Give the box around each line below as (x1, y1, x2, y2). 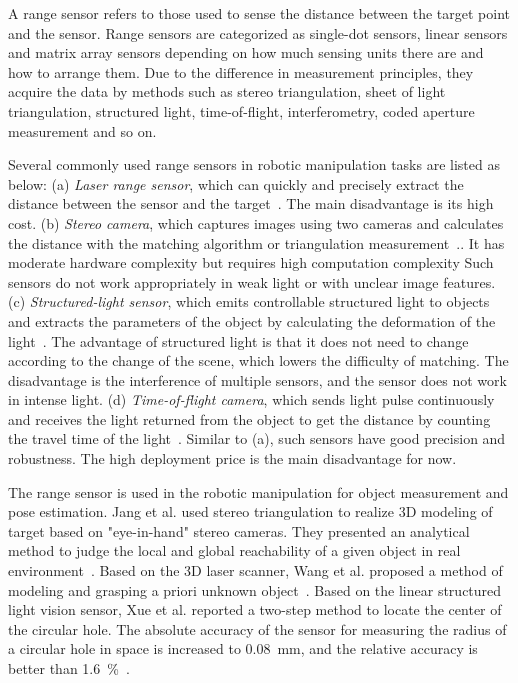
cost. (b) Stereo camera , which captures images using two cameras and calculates (8, 212, 504, 233)
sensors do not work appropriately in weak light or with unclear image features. (8, 271, 496, 292)
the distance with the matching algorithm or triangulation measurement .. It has (8, 232, 505, 253)
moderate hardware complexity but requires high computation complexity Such (8, 252, 494, 273)
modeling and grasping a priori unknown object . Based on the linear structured (8, 579, 502, 600)
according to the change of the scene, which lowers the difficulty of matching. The (8, 350, 509, 371)
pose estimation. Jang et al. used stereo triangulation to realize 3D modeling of (8, 501, 493, 522)
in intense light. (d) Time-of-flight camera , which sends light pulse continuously (8, 389, 495, 410)
